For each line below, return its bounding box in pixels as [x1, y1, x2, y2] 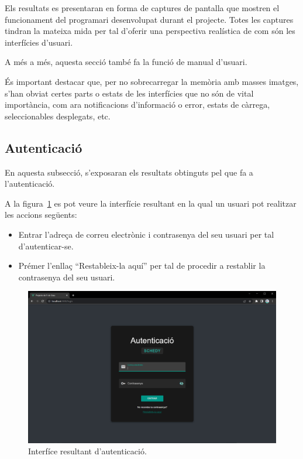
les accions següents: [5, 208, 77, 221]
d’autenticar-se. [18, 239, 74, 252]
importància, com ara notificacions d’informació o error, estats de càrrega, [5, 98, 270, 111]
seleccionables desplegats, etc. [5, 109, 111, 122]
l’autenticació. [5, 177, 55, 190]
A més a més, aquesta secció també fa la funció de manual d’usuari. [5, 56, 247, 68]
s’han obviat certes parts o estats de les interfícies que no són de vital [5, 87, 254, 99]
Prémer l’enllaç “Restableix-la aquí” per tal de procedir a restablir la [18, 259, 266, 272]
